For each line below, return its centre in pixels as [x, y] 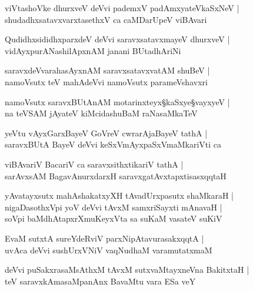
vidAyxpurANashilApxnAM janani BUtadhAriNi [93, 50]
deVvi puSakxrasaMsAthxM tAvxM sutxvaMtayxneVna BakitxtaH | [127, 270]
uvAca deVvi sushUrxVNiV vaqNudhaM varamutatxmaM [109, 250]
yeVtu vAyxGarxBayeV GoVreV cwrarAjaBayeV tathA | [106, 133]
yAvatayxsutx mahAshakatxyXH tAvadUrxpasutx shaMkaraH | [119, 195]
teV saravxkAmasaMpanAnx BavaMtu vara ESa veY [100, 281]
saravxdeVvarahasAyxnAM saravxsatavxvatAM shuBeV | [107, 70]
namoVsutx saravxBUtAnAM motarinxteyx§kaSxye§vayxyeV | [117, 101]
